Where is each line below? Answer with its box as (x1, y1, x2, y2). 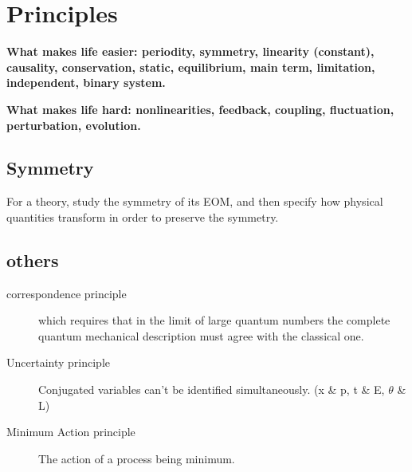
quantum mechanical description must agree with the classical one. (38, 327, 364, 344)
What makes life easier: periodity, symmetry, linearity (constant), (6, 43, 375, 60)
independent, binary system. (6, 74, 166, 91)
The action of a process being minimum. (38, 450, 235, 466)
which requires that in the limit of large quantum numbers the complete (38, 312, 390, 328)
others (6, 247, 59, 272)
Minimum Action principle (6, 423, 135, 440)
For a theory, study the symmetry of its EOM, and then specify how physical (6, 193, 383, 210)
